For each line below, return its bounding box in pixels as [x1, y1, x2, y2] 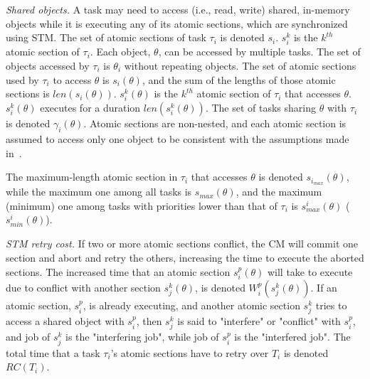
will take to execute [267, 264, 353, 279]
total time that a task [6, 345, 100, 360]
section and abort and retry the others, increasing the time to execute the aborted [6, 250, 364, 265]
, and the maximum [236, 184, 322, 199]
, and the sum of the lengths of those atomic [142, 72, 336, 87]
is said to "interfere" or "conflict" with [177, 314, 341, 329]
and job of [6, 329, 51, 344]
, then [136, 314, 162, 329]
